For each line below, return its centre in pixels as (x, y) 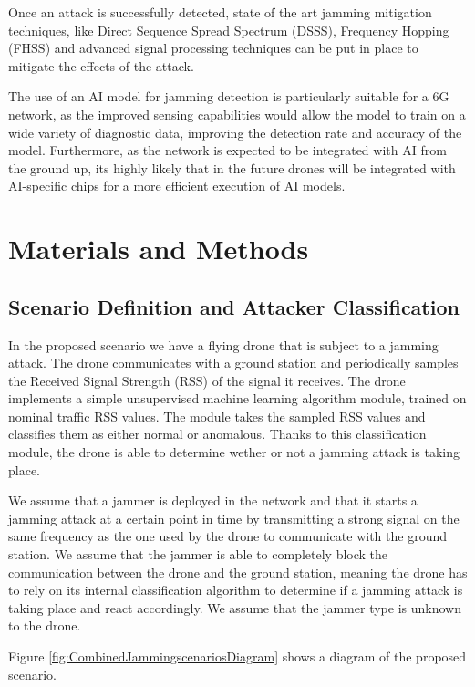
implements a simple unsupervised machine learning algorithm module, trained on (237, 398)
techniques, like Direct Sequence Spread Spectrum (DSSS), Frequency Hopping (229, 30)
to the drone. (45, 625)
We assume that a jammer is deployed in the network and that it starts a (213, 500)
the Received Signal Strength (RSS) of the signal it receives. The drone (207, 380)
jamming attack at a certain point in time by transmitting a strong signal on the (234, 518)
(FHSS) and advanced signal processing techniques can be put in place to (213, 48)
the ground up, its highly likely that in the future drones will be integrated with (232, 167)
